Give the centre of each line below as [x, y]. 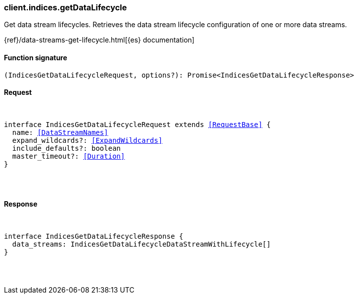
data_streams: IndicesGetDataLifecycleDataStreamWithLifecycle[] [141, 244]
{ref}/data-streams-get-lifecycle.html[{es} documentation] [99, 40]
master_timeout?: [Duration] [68, 156]
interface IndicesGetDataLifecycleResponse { [94, 236]
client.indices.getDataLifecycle [66, 7]
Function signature [36, 57]
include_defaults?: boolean [67, 148]
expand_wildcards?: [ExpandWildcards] [87, 140]
